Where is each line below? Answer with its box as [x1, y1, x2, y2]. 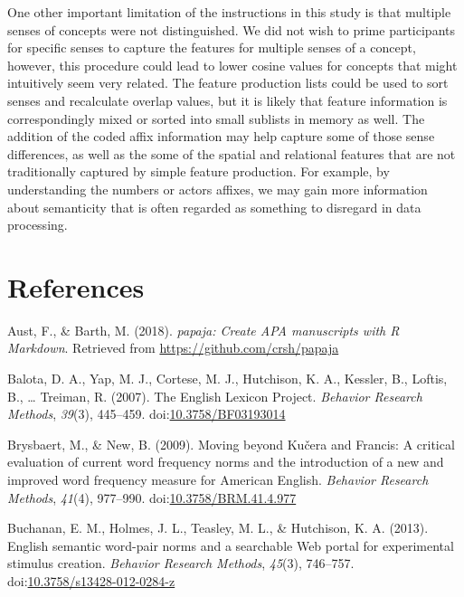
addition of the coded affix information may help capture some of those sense [7, 127, 435, 146]
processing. [7, 215, 68, 234]
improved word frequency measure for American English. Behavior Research [7, 470, 429, 488]
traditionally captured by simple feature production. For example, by [7, 162, 390, 181]
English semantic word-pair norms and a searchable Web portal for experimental [7, 535, 454, 554]
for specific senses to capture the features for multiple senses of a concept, [7, 38, 416, 57]
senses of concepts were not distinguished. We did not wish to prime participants [7, 20, 455, 39]
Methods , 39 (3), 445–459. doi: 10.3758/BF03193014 [7, 404, 286, 423]
